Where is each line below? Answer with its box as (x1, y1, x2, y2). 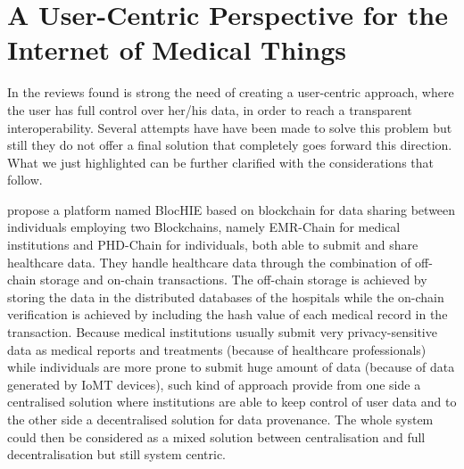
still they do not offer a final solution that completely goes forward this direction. (7, 136, 452, 154)
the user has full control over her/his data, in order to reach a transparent (7, 100, 412, 119)
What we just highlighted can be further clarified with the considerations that (7, 152, 434, 171)
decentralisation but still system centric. (7, 445, 226, 464)
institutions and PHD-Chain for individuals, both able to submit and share (7, 235, 418, 254)
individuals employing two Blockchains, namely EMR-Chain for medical (7, 218, 401, 236)
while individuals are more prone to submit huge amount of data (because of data (7, 358, 455, 376)
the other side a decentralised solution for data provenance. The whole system (7, 410, 434, 428)
